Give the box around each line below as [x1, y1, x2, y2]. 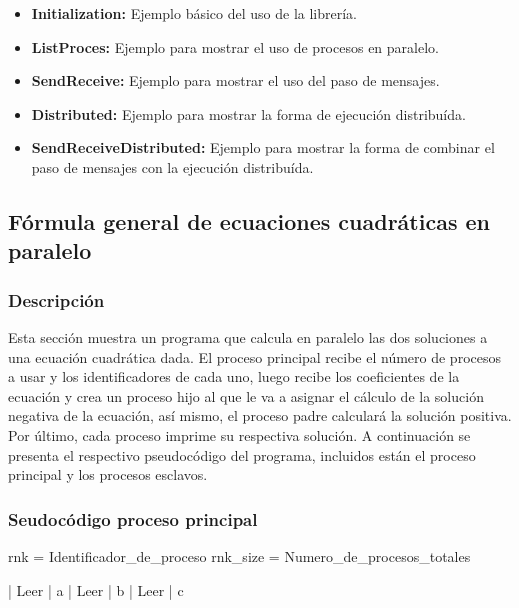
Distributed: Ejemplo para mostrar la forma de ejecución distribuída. [31, 103, 466, 124]
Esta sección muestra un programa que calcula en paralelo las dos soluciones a [8, 326, 488, 347]
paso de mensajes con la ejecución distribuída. [31, 156, 314, 177]
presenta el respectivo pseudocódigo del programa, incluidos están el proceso [8, 444, 476, 465]
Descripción [8, 287, 105, 312]
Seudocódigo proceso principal [8, 506, 258, 531]
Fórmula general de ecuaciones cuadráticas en [8, 205, 490, 236]
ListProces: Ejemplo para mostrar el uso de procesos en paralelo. [31, 36, 439, 57]
